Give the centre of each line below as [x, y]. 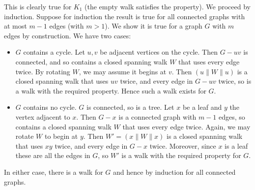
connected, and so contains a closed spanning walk [91, 61]
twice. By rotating [43, 71]
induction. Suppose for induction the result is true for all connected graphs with [125, 16]
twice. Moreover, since [183, 145]
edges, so [232, 116]
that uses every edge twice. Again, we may [186, 126]
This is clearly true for [38, 6]
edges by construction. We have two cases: [68, 35]
